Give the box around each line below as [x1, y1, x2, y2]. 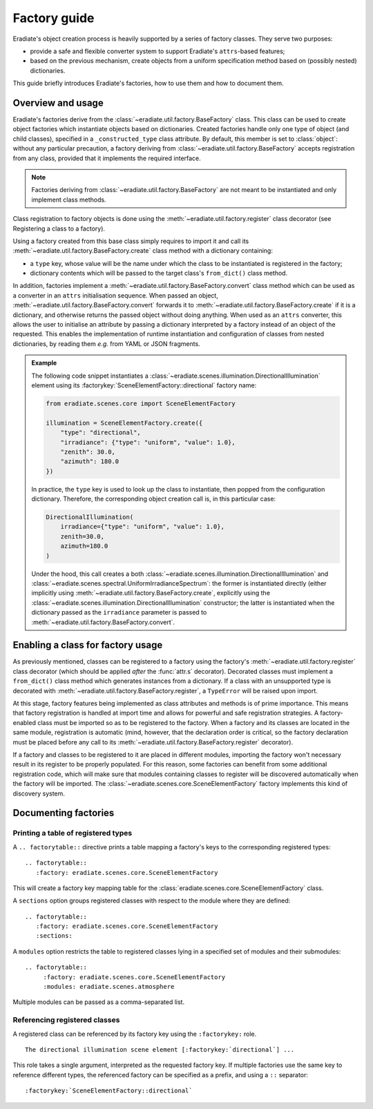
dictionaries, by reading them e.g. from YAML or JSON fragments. [12, 339, 200, 348]
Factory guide [12, 10, 95, 26]
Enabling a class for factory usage [12, 639, 163, 651]
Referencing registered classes [12, 1015, 120, 1025]
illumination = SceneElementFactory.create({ [46, 418, 203, 427]
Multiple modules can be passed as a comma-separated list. [12, 998, 185, 1006]
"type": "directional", [60, 429, 141, 436]
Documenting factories [12, 807, 115, 819]
